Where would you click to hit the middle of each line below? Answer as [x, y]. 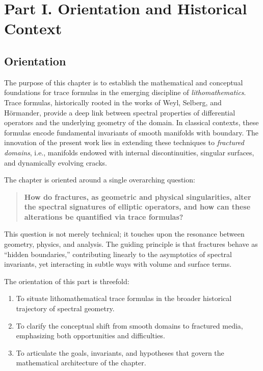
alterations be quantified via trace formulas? [104, 216]
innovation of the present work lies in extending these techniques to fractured [124, 142]
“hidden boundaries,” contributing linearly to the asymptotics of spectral [118, 254]
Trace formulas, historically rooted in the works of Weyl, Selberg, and [113, 102]
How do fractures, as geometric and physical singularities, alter [138, 196]
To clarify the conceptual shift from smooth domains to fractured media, [129, 325]
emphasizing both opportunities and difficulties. [90, 335]
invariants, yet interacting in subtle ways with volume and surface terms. [118, 264]
